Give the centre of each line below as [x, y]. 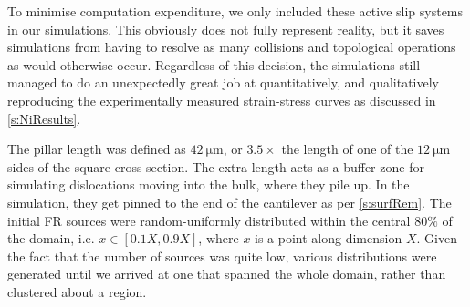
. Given [437, 238]
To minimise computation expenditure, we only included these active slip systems [235, 11]
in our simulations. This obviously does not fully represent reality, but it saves [226, 29]
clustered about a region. [77, 291]
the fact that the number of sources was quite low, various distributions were [222, 256]
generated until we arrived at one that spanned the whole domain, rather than [227, 274]
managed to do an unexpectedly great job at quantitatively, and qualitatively [223, 82]
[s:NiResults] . [44, 118]
